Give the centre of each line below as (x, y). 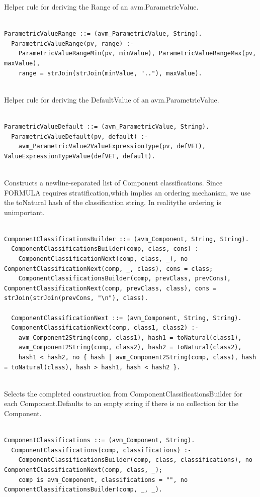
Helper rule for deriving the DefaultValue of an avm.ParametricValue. (112, 99)
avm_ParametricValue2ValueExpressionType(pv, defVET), (112, 146)
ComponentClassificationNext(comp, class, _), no (103, 259)
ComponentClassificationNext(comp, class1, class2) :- (105, 328)
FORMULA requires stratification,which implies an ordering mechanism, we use (127, 192)
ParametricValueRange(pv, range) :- (72, 43)
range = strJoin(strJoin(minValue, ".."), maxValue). (110, 73)
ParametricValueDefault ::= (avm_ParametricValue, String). (107, 126)
